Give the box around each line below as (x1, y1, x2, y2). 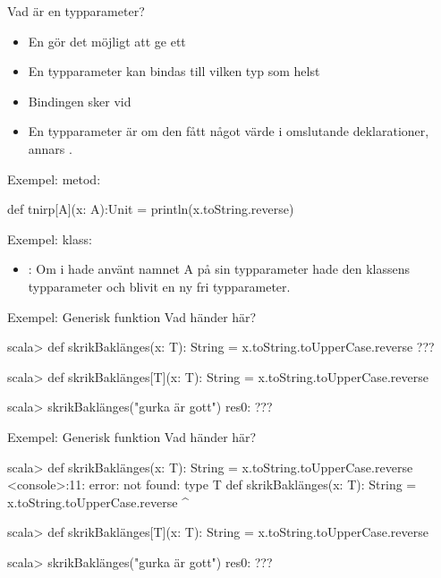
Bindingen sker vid (28, 91, 131, 110)
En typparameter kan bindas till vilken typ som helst (28, 62, 320, 81)
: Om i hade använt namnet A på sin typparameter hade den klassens (28, 259, 410, 278)
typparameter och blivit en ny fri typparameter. (28, 276, 291, 295)
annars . (28, 139, 72, 157)
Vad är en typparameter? (7, 2, 145, 20)
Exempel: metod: (7, 169, 101, 188)
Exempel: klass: (7, 229, 92, 248)
